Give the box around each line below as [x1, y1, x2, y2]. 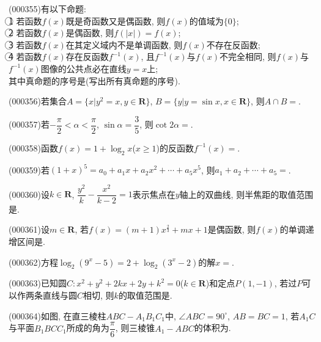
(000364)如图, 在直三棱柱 [9, 309, 106, 322]
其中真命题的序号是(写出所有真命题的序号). [9, 74, 180, 87]
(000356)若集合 [9, 95, 67, 107]
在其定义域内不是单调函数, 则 [65, 38, 183, 51]
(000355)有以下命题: [9, 2, 86, 15]
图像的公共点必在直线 [40, 62, 127, 75]
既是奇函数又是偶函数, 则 [65, 14, 166, 27]
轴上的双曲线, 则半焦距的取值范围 [179, 187, 314, 200]
